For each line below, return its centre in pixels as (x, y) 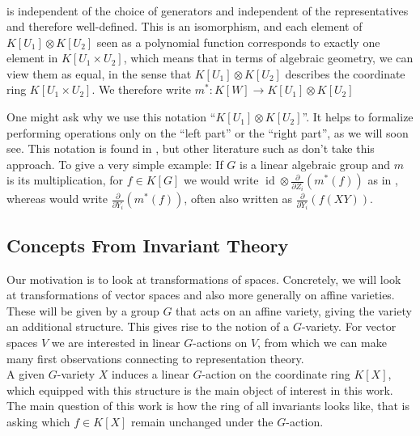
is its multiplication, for (65, 180)
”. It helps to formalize (358, 117)
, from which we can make (322, 342)
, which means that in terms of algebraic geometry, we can (268, 58)
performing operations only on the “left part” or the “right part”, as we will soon (208, 132)
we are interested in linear (116, 342)
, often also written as (238, 199)
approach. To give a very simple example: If (115, 164)
